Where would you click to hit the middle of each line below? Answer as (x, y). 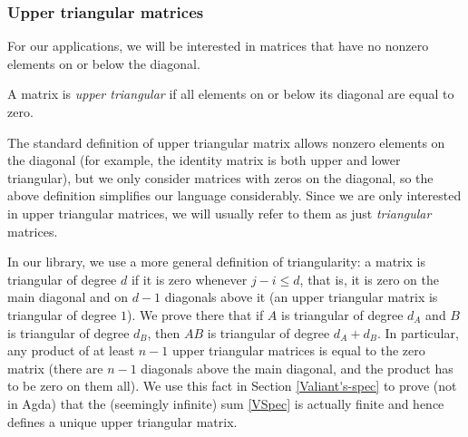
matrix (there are (55, 368)
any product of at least (71, 350)
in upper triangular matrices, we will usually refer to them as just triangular (219, 213)
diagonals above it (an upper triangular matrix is (301, 297)
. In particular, (418, 332)
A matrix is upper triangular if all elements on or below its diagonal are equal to (231, 94)
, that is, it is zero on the (369, 279)
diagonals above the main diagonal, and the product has (297, 368)
